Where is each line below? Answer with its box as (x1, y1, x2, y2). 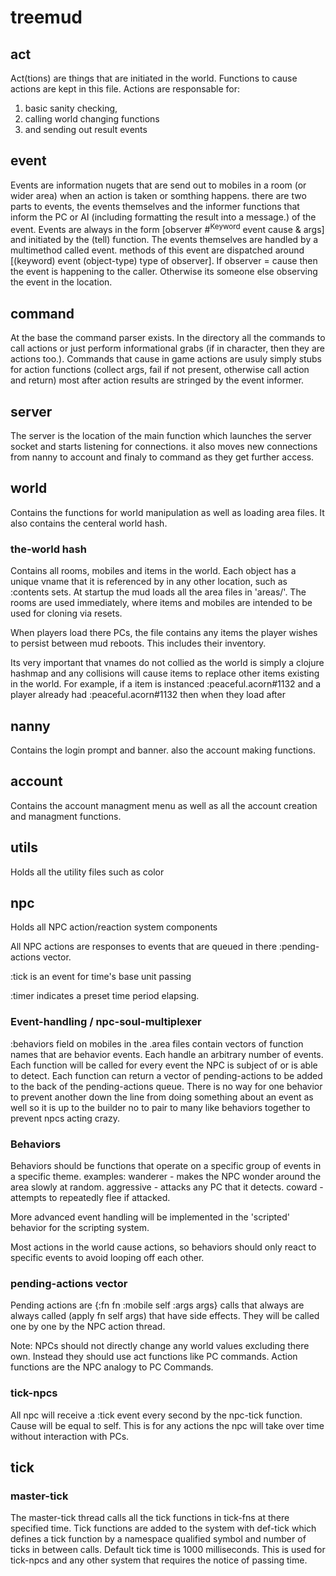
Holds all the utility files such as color (10, 866, 165, 878)
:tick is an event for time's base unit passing (10, 971, 192, 983)
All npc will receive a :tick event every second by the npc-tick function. (10, 1409, 303, 1421)
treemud (10, 6, 83, 29)
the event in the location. (10, 276, 113, 288)
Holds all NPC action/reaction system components (10, 921, 218, 933)
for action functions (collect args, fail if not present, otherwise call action (10, 364, 310, 376)
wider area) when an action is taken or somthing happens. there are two (10, 189, 307, 201)
